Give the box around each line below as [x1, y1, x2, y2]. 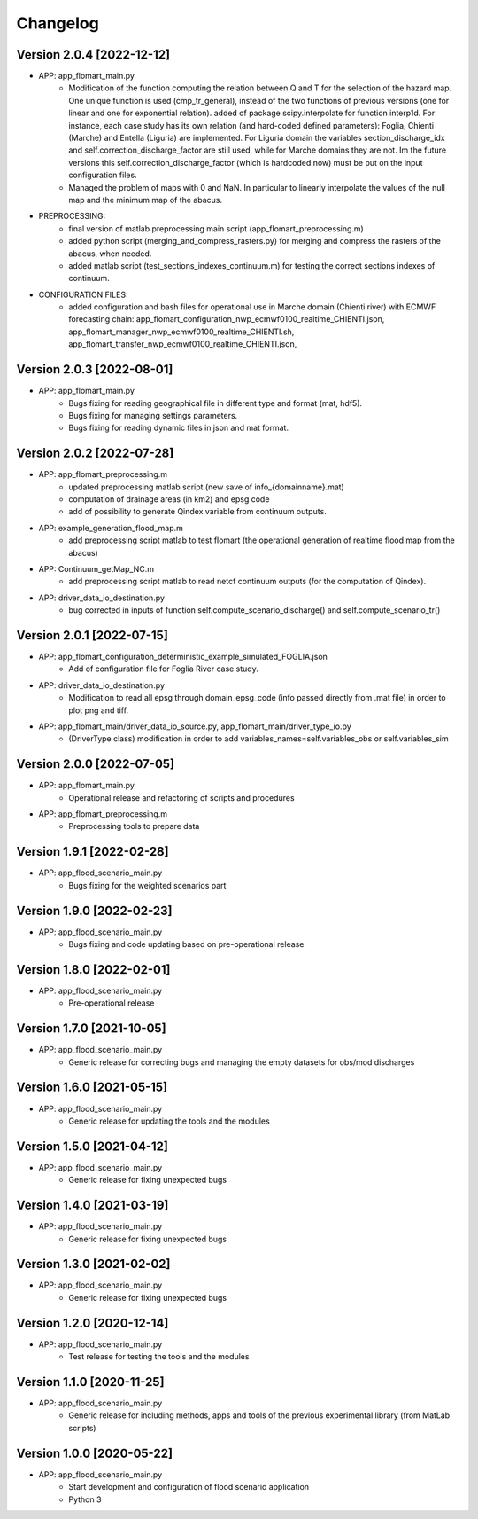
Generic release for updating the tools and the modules [68, 1116, 270, 1126]
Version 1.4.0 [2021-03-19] [16, 1198, 169, 1213]
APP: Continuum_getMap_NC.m [38, 563, 155, 574]
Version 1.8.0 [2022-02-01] [16, 962, 171, 977]
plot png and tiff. [68, 705, 128, 716]
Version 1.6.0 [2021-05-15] [16, 1080, 168, 1095]
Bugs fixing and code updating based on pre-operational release [68, 939, 305, 950]
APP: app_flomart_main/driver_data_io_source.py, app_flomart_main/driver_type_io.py [38, 721, 351, 732]
